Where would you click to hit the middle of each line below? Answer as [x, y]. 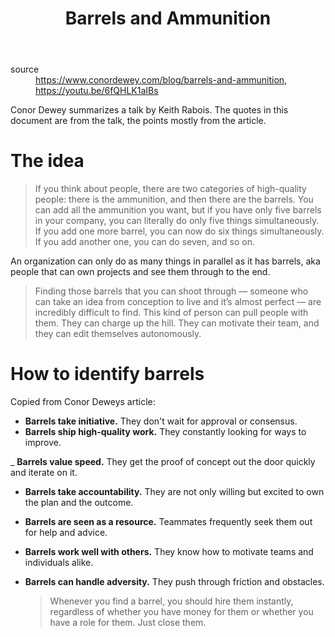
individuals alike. [59, 563]
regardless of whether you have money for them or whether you [181, 612]
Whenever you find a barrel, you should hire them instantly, [171, 601]
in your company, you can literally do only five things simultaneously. [177, 221]
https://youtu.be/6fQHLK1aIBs [97, 91]
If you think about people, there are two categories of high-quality [170, 189]
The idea [47, 161]
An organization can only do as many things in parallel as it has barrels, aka [165, 261]
